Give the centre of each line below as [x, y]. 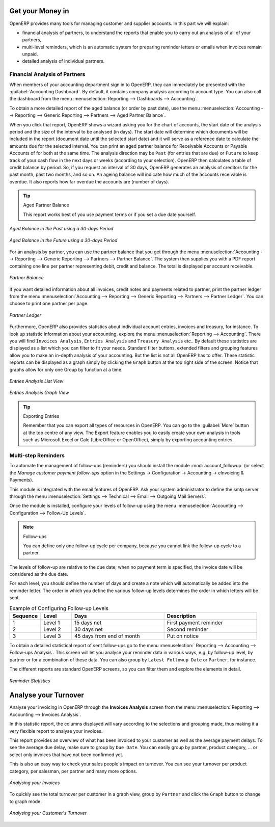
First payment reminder [195, 623]
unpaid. [30, 54]
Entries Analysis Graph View [39, 393]
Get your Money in [39, 11]
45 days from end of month [107, 636]
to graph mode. [25, 801]
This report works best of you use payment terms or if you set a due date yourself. [109, 215]
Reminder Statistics [30, 681]
